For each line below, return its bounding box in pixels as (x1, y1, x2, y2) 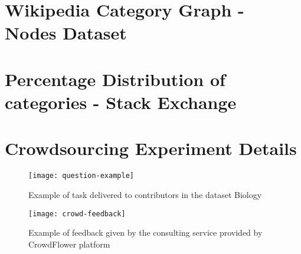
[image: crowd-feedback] (28, 209, 126, 218)
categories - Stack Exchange (5, 90, 237, 114)
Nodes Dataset (5, 21, 127, 45)
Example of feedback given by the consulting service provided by (28, 226, 263, 239)
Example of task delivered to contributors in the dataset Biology (28, 188, 262, 200)
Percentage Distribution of (5, 67, 225, 91)
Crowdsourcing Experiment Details (5, 136, 297, 160)
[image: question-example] (28, 171, 134, 180)
